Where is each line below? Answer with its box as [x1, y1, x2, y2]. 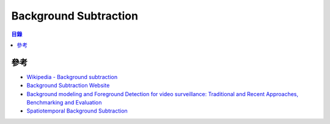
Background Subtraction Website [26, 82, 110, 89]
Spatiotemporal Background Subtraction [26, 107, 128, 115]
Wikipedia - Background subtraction [26, 73, 118, 80]
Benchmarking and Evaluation [26, 99, 102, 106]
